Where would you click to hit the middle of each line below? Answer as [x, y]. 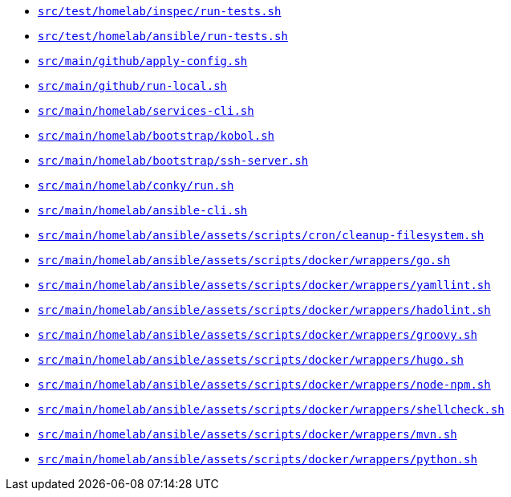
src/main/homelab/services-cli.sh [146, 111]
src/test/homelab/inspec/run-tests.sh [160, 11]
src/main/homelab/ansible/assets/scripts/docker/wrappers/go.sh [244, 260]
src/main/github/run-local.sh [133, 86]
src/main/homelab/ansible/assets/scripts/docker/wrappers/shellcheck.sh [271, 409]
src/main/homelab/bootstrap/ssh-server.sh [173, 161]
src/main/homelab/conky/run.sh [136, 185]
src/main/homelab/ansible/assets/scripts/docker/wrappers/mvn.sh [247, 434]
